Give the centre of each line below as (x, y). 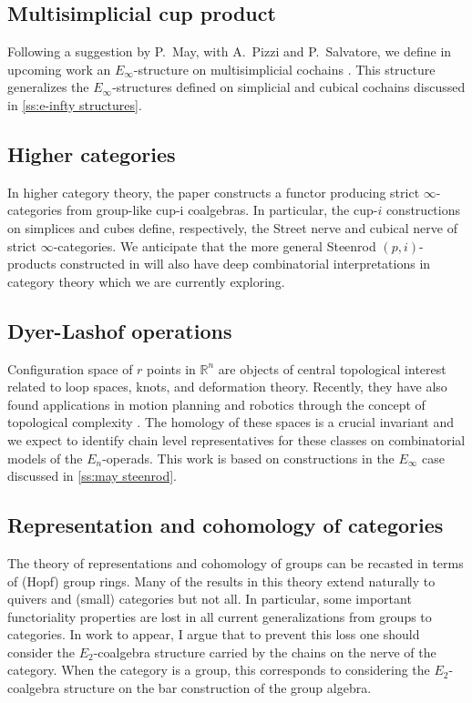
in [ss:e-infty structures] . (75, 104)
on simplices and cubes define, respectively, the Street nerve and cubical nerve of (232, 227)
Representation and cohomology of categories (226, 525)
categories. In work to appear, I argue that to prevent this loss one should (214, 634)
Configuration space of (70, 368)
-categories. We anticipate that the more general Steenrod (215, 245)
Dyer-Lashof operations (120, 330)
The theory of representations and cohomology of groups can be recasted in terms (236, 562)
